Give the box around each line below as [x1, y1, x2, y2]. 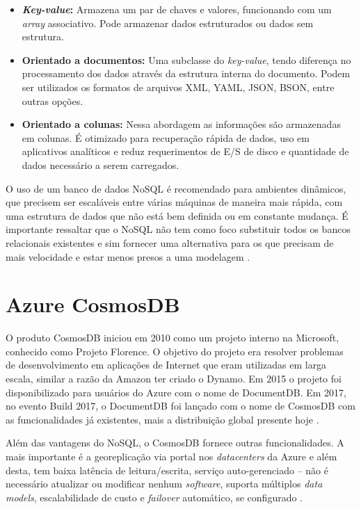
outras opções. [22, 93, 83, 108]
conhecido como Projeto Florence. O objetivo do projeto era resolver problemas [6, 344, 344, 358]
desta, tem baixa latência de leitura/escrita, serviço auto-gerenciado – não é [6, 462, 328, 477]
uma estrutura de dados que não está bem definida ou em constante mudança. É [6, 208, 348, 223]
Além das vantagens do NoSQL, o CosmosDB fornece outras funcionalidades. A [6, 435, 344, 450]
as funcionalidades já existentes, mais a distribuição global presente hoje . [6, 412, 319, 426]
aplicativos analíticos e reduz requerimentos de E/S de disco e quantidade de [22, 144, 349, 159]
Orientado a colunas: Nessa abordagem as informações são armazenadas [22, 117, 341, 131]
